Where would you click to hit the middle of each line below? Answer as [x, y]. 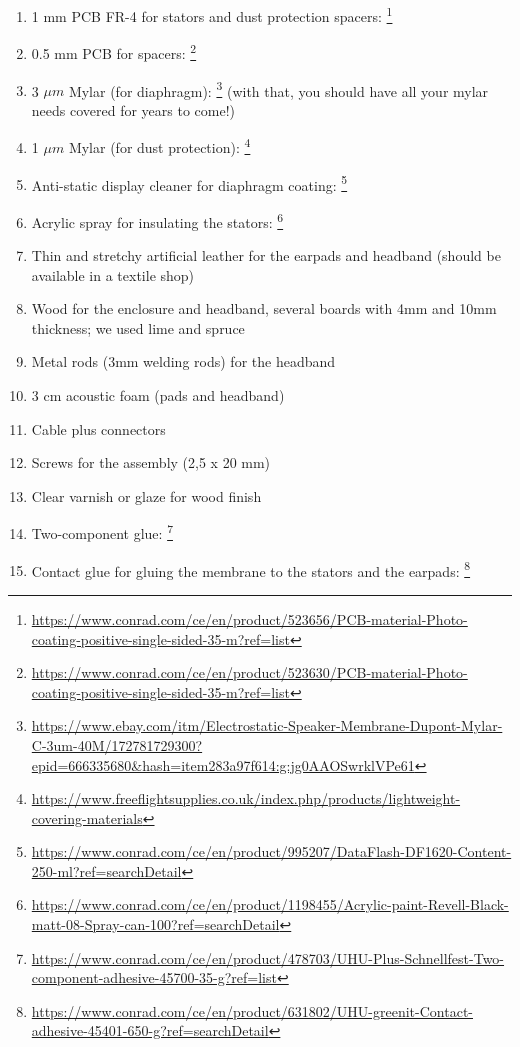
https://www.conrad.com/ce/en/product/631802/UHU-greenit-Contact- [252, 1010]
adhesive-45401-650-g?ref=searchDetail [150, 1030]
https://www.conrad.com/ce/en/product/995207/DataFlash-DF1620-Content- [271, 851]
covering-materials [87, 817]
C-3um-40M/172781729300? [117, 744]
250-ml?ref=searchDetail [106, 870]
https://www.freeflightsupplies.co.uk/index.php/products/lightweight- [246, 798]
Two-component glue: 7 [102, 532]
